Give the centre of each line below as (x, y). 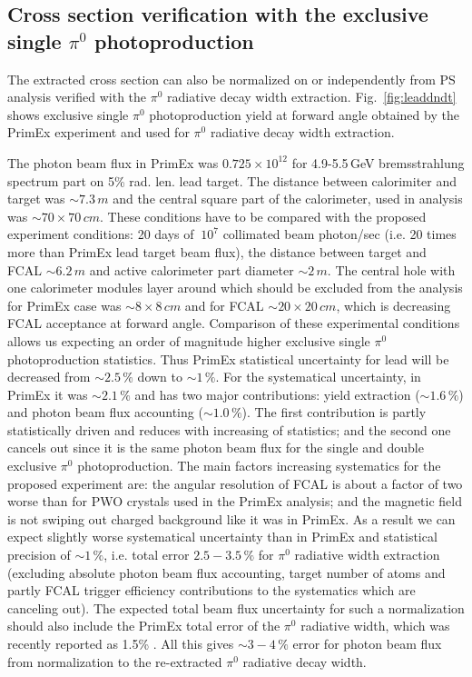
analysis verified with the (77, 97)
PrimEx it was (48, 394)
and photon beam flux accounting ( (105, 412)
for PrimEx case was (64, 305)
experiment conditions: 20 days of (101, 234)
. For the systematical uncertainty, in (318, 377)
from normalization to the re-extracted (115, 661)
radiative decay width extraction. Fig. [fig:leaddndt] (312, 97)
